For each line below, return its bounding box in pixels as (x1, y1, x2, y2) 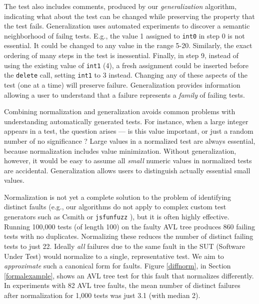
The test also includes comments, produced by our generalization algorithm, (4, 1, 237, 11)
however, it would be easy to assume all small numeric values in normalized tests (4, 155, 252, 166)
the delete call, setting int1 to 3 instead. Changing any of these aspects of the (4, 70, 247, 80)
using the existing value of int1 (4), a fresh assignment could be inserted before (4, 60, 248, 70)
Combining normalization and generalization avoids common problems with (4, 106, 235, 117)
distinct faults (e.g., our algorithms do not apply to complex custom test (4, 201, 226, 212)
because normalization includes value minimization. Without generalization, (4, 145, 236, 156)
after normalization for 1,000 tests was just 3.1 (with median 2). (4, 289, 200, 300)
